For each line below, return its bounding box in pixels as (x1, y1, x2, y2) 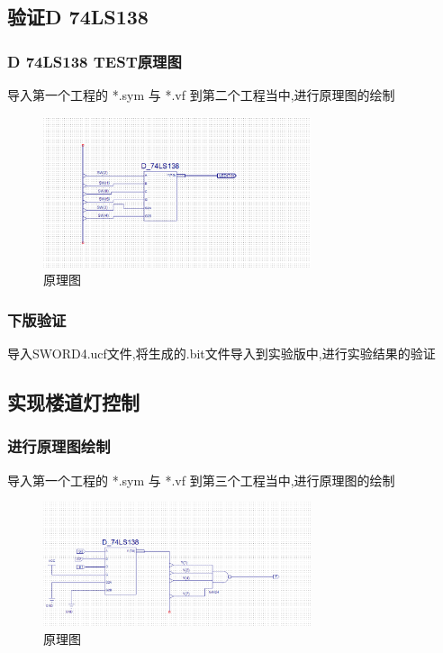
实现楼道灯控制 (7, 387, 140, 415)
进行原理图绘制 (7, 435, 111, 458)
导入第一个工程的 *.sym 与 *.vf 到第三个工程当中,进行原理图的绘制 (7, 470, 395, 489)
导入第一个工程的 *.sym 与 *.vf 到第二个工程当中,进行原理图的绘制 (7, 86, 395, 104)
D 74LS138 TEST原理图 (7, 50, 182, 72)
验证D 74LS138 (7, 3, 149, 31)
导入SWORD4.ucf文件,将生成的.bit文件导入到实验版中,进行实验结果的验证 (7, 343, 436, 362)
